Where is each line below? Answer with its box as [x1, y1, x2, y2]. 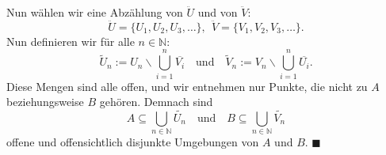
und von [197, 4, 238, 20]
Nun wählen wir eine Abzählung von [6, 4, 183, 20]
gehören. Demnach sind [99, 93, 213, 110]
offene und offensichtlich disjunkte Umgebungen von [6, 134, 259, 150]
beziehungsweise [6, 93, 84, 110]
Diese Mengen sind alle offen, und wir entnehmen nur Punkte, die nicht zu [6, 77, 368, 94]
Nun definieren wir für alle [6, 32, 135, 49]
